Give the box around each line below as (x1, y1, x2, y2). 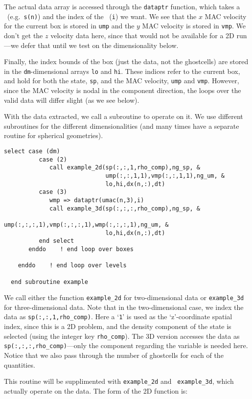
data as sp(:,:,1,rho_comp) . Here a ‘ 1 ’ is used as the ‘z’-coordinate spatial (4, 311, 232, 322)
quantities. (4, 359, 35, 370)
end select (39, 237, 74, 245)
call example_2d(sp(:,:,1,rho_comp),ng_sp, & (49, 164, 200, 171)
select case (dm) (4, 148, 60, 155)
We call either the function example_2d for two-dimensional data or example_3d (4, 292, 244, 303)
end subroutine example (11, 278, 88, 285)
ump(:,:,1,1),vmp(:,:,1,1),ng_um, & (105, 172, 225, 179)
